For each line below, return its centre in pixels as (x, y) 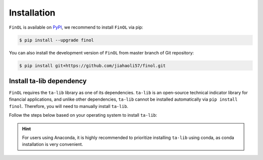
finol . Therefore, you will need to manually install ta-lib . (69, 106)
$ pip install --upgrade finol (57, 40)
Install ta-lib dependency (48, 81)
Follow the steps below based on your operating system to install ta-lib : (83, 115)
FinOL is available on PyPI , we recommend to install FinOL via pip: (76, 27)
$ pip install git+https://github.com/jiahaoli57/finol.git (93, 65)
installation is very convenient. (53, 144)
